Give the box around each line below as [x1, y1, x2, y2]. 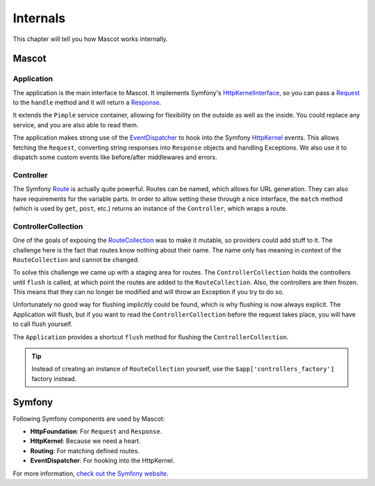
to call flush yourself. [12, 320, 73, 328]
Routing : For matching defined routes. [30, 446, 140, 455]
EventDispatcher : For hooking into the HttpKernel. [30, 456, 175, 465]
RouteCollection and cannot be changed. [12, 255, 140, 264]
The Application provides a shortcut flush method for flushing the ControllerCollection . [12, 332, 289, 341]
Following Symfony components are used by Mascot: [12, 414, 165, 423]
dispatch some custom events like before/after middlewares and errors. [12, 153, 218, 161]
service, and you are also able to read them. [12, 120, 139, 129]
